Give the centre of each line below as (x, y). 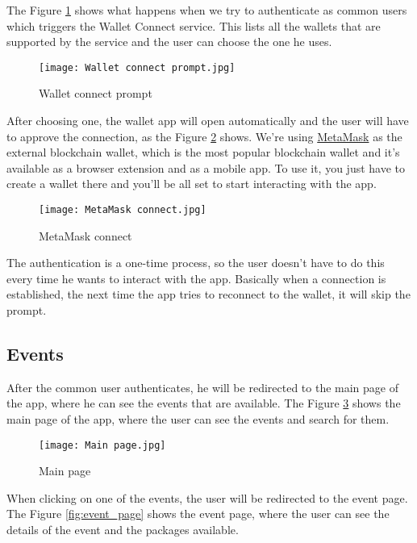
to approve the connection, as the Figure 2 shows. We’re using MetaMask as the (204, 136)
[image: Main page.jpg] (102, 445)
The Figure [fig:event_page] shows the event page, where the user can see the (198, 514)
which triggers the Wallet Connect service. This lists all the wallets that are (194, 25)
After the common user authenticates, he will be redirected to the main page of (202, 387)
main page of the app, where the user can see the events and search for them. (198, 419)
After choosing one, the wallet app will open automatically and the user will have (208, 121)
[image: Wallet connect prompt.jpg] (137, 67)
